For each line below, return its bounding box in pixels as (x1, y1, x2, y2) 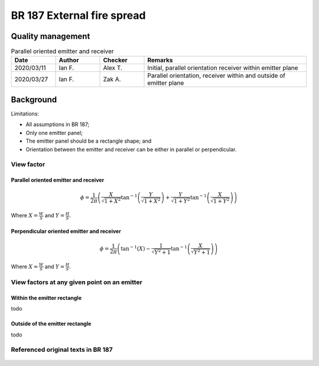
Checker (103, 56, 128, 64)
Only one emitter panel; (25, 129, 83, 136)
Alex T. (103, 64, 122, 72)
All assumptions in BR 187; (25, 121, 90, 128)
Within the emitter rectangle (11, 294, 82, 301)
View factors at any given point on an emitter (11, 278, 143, 286)
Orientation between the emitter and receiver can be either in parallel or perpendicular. (25, 146, 237, 153)
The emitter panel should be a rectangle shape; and (25, 137, 152, 144)
